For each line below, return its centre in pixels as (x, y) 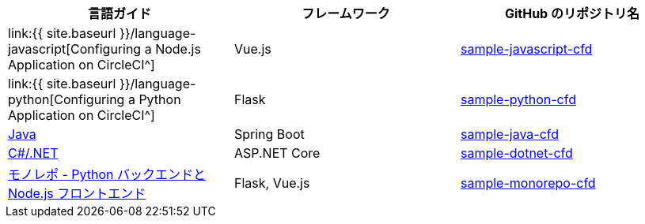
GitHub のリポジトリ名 (572, 13)
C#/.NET (33, 153)
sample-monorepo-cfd (528, 183)
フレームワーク (346, 13)
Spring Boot (269, 134)
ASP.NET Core (277, 153)
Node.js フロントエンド (77, 193)
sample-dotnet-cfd (516, 153)
